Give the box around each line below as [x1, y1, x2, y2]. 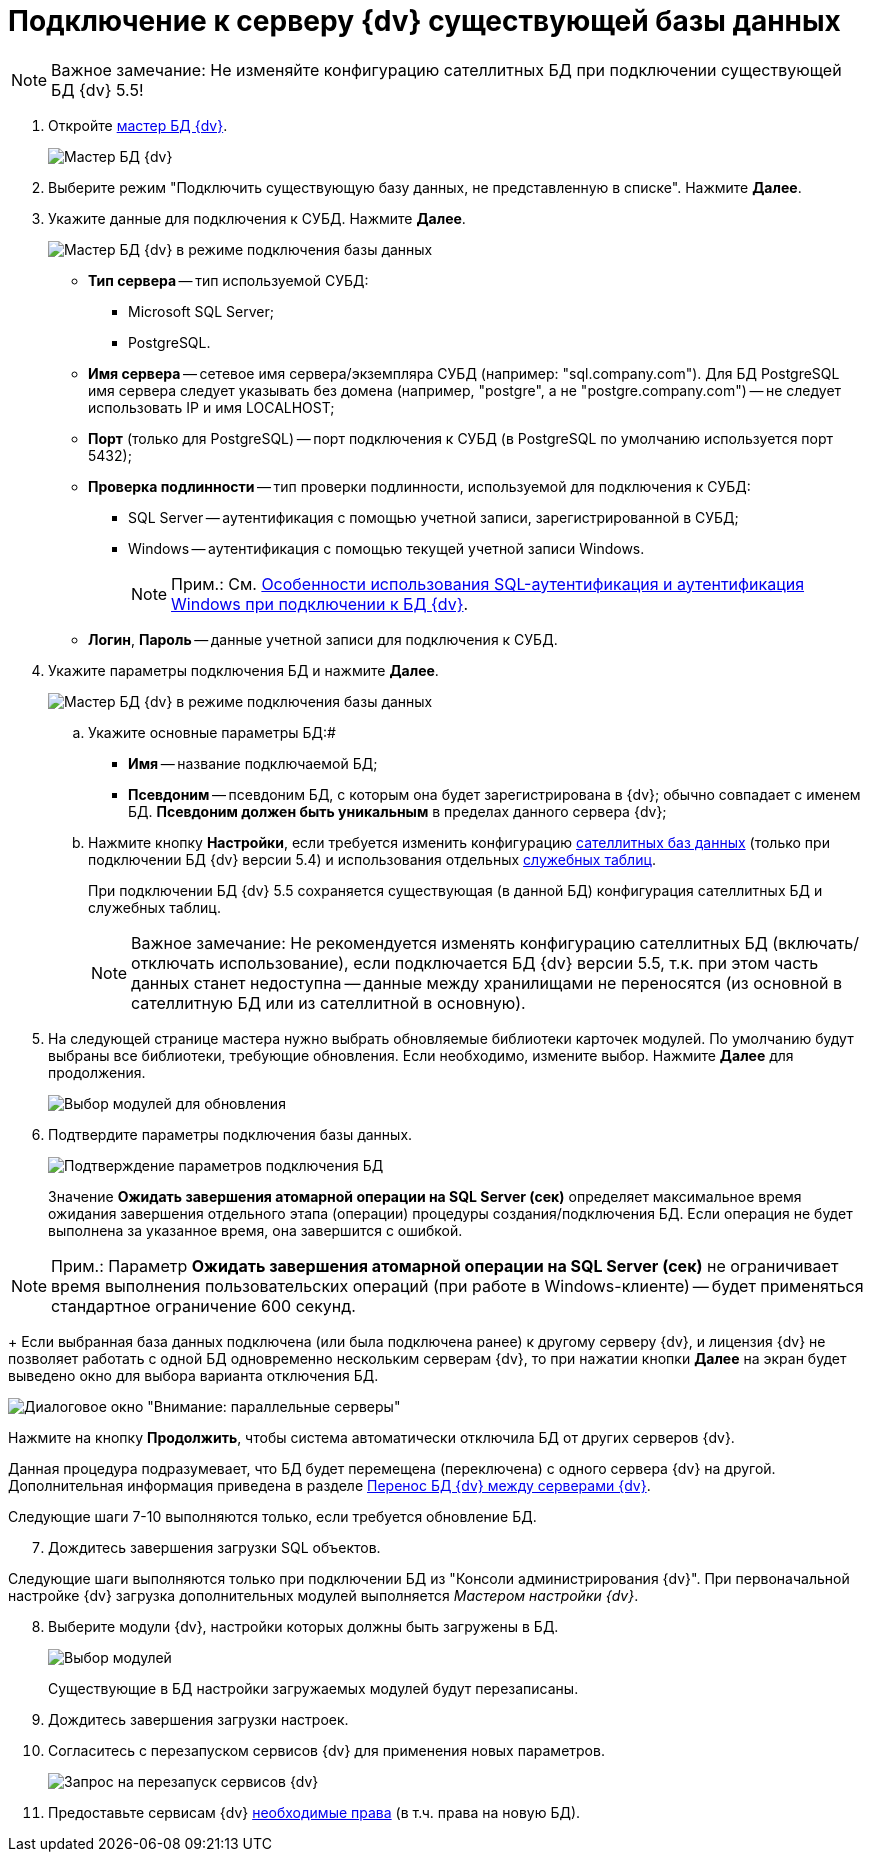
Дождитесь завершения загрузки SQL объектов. [48, 1538, 381, 1556]
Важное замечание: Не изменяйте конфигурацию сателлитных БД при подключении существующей [51, 59, 842, 80]
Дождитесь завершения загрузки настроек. [48, 1710, 349, 1728]
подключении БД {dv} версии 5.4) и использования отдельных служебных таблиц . [88, 850, 657, 868]
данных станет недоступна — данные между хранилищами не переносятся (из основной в [131, 972, 842, 993]
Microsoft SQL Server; [128, 302, 274, 320]
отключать [131, 952, 215, 973]
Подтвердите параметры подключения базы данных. [48, 1125, 413, 1143]
